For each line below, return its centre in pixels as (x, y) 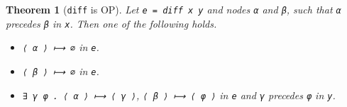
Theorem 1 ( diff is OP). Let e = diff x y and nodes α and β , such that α (173, 9)
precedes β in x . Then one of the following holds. (111, 23)
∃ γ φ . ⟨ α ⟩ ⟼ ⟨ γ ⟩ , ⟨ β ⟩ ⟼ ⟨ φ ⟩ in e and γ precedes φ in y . (179, 95)
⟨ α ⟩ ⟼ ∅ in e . (61, 47)
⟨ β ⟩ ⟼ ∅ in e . (61, 71)
